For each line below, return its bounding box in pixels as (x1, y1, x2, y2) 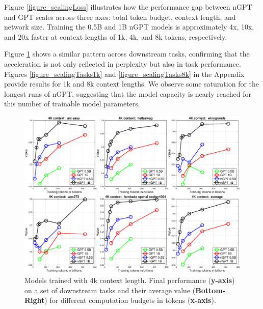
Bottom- (195, 285, 226, 295)
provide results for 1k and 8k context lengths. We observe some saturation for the (4, 78, 259, 89)
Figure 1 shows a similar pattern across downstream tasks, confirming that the (4, 48, 250, 59)
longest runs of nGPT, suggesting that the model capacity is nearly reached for (4, 88, 252, 99)
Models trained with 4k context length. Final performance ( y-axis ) (24, 275, 235, 285)
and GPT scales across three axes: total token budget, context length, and (4, 11, 236, 22)
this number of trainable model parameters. (4, 98, 140, 109)
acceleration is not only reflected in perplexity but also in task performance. (4, 58, 241, 69)
